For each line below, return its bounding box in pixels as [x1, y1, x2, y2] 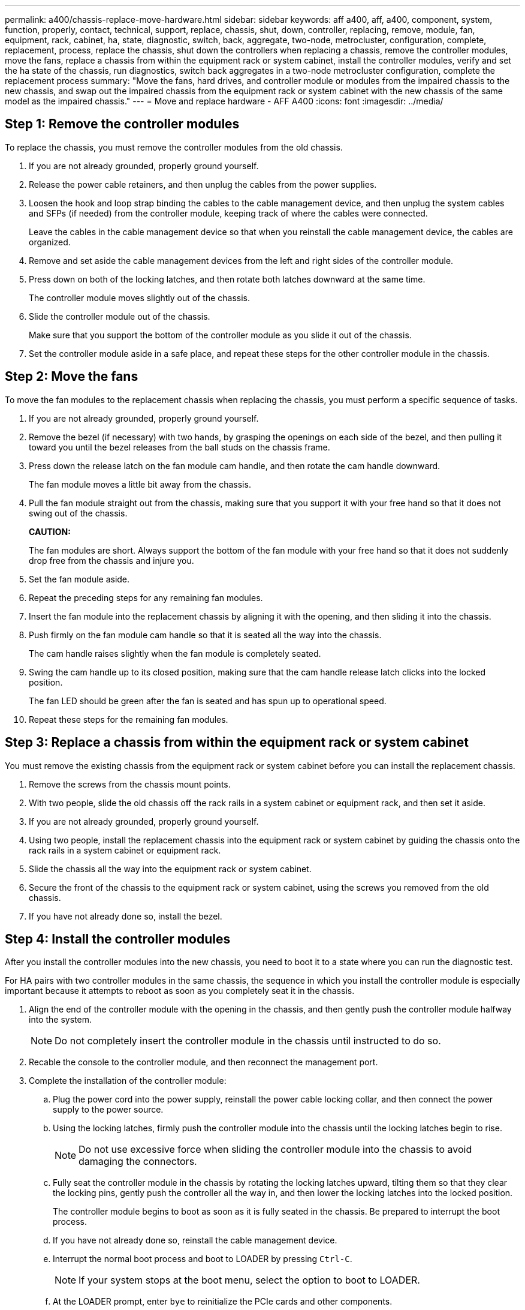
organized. [29, 236, 71, 247]
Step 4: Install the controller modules [5, 931, 231, 947]
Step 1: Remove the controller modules [5, 116, 240, 132]
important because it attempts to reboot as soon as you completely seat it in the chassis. [5, 985, 355, 996]
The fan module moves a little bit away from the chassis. [29, 479, 251, 489]
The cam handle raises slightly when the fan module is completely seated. [29, 648, 321, 659]
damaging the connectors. [79, 1155, 197, 1168]
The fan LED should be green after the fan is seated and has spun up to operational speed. [29, 695, 387, 706]
